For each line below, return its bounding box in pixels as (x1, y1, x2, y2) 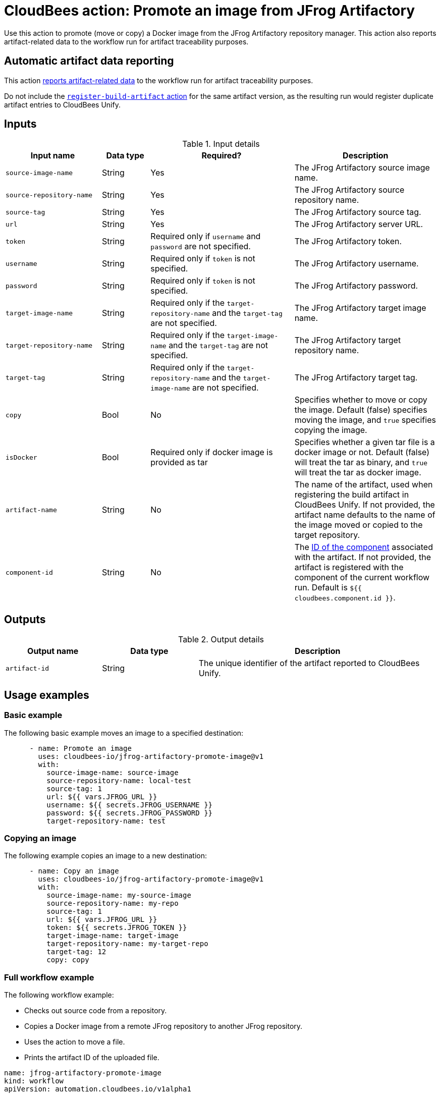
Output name (27, 646, 79, 656)
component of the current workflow (294, 572, 430, 583)
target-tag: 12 (46, 948, 106, 956)
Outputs (4, 613, 46, 626)
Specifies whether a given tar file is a (294, 437, 435, 448)
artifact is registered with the (294, 562, 404, 573)
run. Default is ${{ (294, 582, 362, 593)
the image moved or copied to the (294, 520, 423, 530)
